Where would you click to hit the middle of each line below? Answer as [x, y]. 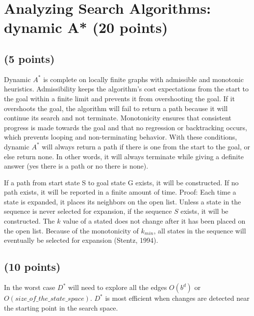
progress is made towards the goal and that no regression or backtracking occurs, [126, 127]
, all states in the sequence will [200, 230]
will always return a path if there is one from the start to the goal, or [146, 146]
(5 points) [29, 58]
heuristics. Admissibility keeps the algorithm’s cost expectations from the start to [126, 89]
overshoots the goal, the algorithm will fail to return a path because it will [116, 108]
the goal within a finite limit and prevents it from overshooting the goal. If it [119, 98]
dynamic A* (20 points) [86, 27]
